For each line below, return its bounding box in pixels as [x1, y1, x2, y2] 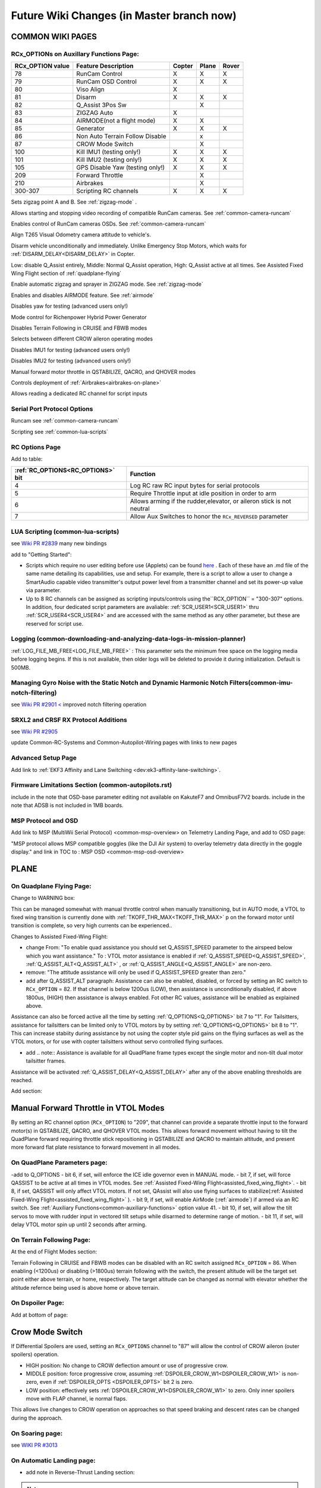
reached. [11, 1077, 33, 1084]
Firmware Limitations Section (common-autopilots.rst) [11, 781, 172, 789]
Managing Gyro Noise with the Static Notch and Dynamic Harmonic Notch [11, 679, 228, 687]
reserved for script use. [26, 620, 84, 627]
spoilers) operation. [11, 1351, 59, 1358]
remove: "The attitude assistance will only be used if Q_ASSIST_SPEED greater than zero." [26, 969, 246, 976]
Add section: [11, 1087, 42, 1095]
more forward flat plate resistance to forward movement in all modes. [11, 1143, 181, 1151]
